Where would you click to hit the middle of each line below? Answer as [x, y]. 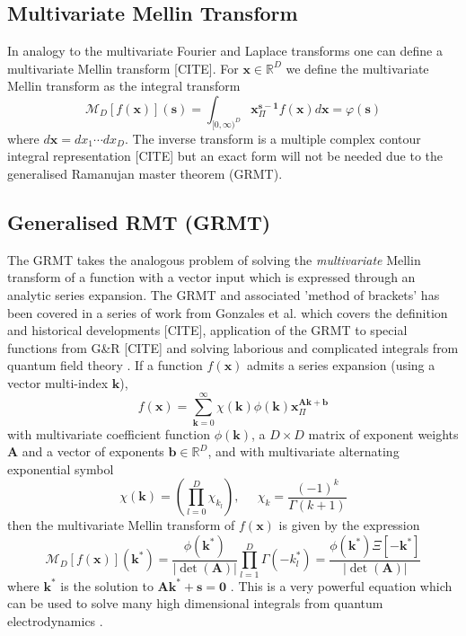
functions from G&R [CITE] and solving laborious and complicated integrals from [233, 347]
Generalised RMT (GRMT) [139, 221]
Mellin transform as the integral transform [124, 86]
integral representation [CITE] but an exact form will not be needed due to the [225, 156]
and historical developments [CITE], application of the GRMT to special [207, 330]
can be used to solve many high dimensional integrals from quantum [195, 603]
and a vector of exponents [93, 451]
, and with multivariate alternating [303, 451]
